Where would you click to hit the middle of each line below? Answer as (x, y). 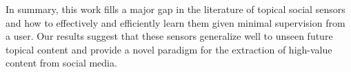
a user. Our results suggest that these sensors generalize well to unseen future (169, 36)
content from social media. (61, 63)
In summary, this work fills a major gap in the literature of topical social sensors (175, 9)
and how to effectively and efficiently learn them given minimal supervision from (175, 22)
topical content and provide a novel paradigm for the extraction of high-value (169, 49)
